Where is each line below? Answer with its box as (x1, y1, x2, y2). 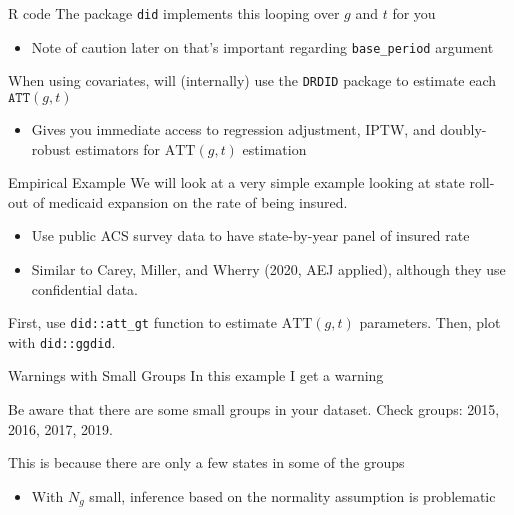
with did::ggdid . (8, 331, 116, 352)
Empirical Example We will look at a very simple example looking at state (8, 172, 465, 193)
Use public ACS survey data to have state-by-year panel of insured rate (31, 225, 470, 246)
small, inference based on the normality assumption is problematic (89, 485, 496, 506)
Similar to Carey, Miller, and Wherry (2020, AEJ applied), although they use (31, 258, 506, 279)
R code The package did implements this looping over (8, 3, 340, 23)
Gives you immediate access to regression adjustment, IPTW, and (31, 118, 436, 139)
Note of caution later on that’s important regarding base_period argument (31, 36, 494, 57)
